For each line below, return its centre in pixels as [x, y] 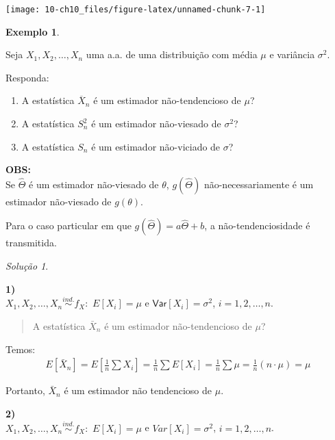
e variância [292, 54]
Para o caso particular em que [69, 225]
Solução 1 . [27, 266]
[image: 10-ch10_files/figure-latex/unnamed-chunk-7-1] [136, 10]
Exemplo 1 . [33, 31]
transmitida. [31, 243]
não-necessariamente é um [259, 184]
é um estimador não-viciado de [156, 146]
